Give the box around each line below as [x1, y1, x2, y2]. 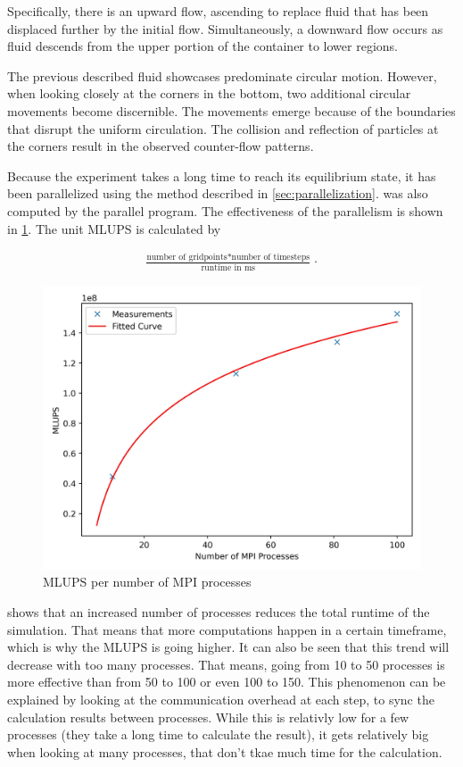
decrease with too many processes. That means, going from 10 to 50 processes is [7, 654, 445, 673]
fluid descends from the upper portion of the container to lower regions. [7, 37, 398, 55]
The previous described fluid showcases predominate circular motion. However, [7, 66, 437, 85]
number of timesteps [231, 253, 310, 263]
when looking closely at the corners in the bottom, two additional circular [7, 84, 411, 103]
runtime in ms [201, 263, 255, 272]
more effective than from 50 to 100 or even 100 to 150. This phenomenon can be [7, 672, 446, 691]
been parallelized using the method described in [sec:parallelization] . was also [7, 184, 428, 203]
